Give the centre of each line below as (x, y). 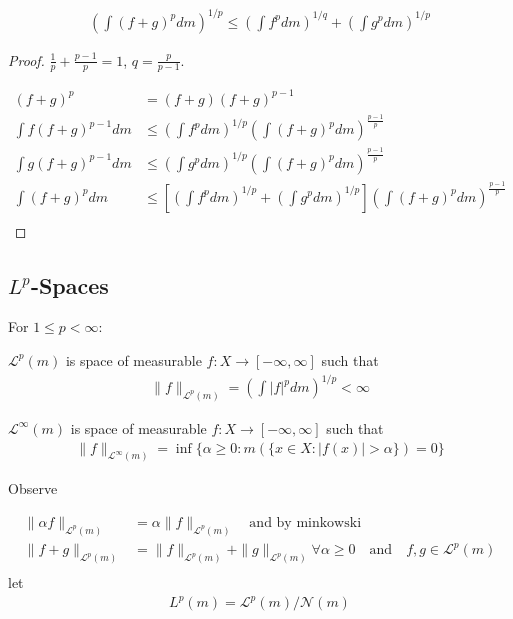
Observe (33, 488)
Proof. (26, 59)
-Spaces (69, 284)
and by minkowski (305, 523)
